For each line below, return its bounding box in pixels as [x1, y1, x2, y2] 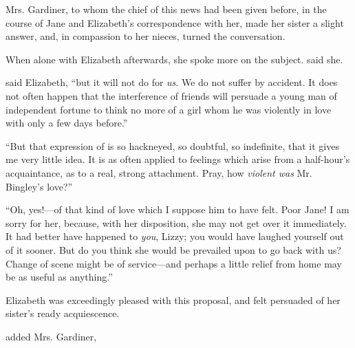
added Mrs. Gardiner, [6, 329, 97, 343]
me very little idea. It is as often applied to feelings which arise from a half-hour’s [6, 152, 350, 166]
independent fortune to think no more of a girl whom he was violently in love [6, 102, 332, 116]
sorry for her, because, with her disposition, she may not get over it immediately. [6, 215, 347, 230]
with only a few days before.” [6, 116, 128, 130]
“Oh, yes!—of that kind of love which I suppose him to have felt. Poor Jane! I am [6, 202, 349, 217]
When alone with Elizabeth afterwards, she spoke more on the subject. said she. [6, 52, 343, 66]
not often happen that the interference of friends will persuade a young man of [6, 88, 337, 102]
